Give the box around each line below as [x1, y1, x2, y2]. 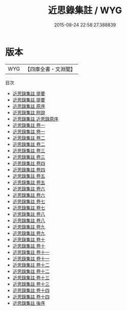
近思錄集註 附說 [12, 109, 46, 115]
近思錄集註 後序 [12, 300, 46, 306]
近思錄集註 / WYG [48, 5, 122, 16]
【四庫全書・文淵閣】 [25, 66, 76, 73]
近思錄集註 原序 [12, 103, 46, 109]
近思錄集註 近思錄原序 [12, 115, 59, 122]
